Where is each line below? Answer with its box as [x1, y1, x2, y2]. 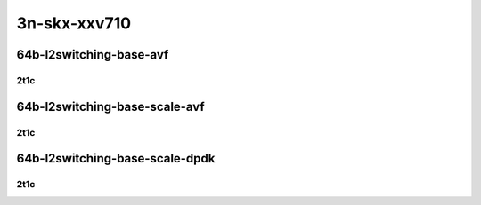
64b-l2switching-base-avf [16, 47, 169, 62]
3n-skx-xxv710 [16, 13, 132, 33]
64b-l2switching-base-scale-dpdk [16, 151, 216, 166]
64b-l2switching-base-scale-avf [16, 99, 205, 114]
